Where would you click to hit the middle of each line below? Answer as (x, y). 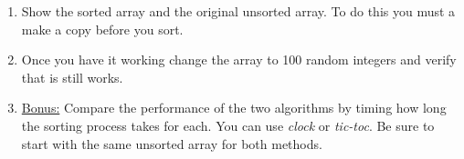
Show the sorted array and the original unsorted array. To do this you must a (238, 11)
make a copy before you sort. (102, 29)
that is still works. (72, 77)
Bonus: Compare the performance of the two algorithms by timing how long (234, 108)
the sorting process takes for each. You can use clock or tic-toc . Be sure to (228, 125)
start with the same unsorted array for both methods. (172, 143)
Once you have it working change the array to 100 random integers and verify (239, 60)
